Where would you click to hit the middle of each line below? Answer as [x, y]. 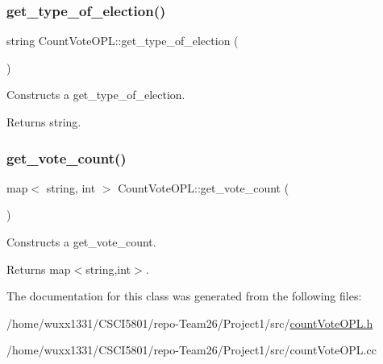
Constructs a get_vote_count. [81, 242]
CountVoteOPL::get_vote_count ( [204, 187]
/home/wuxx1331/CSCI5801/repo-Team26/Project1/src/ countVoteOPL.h [190, 323]
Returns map [39, 269]
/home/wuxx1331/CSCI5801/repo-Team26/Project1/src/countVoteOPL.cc [191, 350]
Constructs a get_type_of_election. [96, 95]
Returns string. [44, 122]
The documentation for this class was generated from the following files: [184, 296]
